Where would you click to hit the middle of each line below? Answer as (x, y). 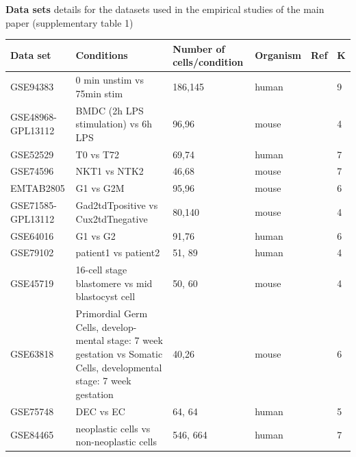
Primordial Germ (112, 313)
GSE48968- (34, 117)
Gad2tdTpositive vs (117, 205)
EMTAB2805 (38, 188)
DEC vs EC (100, 411)
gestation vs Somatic (119, 354)
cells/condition (208, 62)
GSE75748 (32, 411)
